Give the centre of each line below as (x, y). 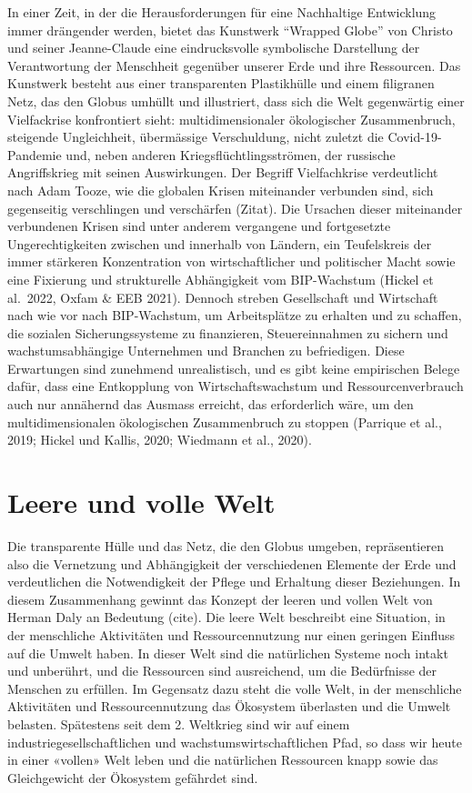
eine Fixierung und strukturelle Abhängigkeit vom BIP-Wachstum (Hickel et (221, 279)
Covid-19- (415, 137)
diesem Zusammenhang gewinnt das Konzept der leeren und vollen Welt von (220, 599)
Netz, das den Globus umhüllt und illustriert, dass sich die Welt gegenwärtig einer (236, 100)
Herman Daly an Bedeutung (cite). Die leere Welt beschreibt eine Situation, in (226, 617)
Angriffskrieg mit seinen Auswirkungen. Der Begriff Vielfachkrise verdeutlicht (223, 172)
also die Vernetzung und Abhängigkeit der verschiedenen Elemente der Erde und (232, 563)
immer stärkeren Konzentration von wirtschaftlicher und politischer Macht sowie (231, 261)
